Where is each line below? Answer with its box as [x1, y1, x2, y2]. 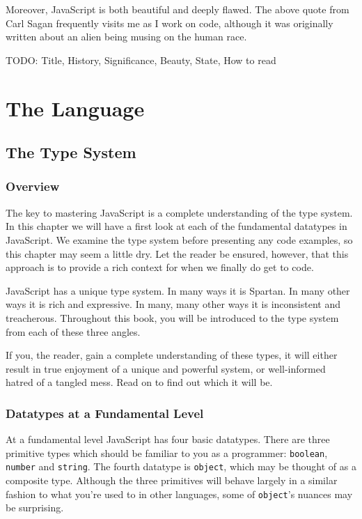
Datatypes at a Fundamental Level [6, 404, 204, 421]
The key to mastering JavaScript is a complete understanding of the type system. [6, 205, 353, 219]
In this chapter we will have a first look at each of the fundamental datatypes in [6, 219, 347, 233]
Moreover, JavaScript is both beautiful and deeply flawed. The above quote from [6, 2, 349, 16]
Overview [6, 178, 60, 195]
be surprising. [6, 500, 64, 515]
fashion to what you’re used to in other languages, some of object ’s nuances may [6, 486, 353, 501]
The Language [6, 93, 145, 122]
